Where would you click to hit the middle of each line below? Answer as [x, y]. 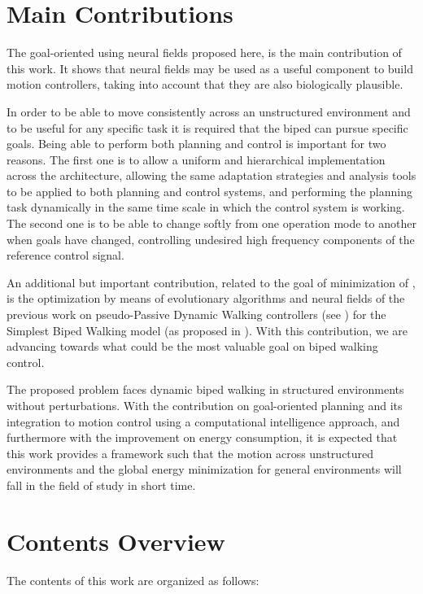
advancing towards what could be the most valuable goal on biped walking [192, 346]
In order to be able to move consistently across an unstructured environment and [209, 111]
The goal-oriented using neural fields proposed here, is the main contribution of [204, 52]
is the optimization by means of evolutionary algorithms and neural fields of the [206, 298]
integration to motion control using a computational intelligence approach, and [203, 421]
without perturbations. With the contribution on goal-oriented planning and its [205, 405]
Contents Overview [116, 541]
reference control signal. [65, 255]
